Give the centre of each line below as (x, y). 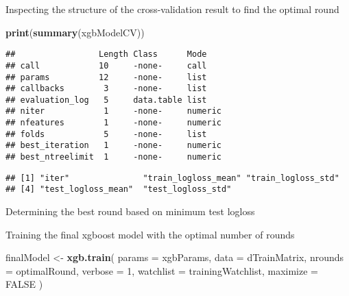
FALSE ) (24, 284)
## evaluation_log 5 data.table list (106, 100)
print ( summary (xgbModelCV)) (75, 32)
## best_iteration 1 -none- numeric (113, 146)
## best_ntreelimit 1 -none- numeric (113, 157)
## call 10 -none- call (106, 65)
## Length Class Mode (106, 54)
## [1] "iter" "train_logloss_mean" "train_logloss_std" (172, 178)
